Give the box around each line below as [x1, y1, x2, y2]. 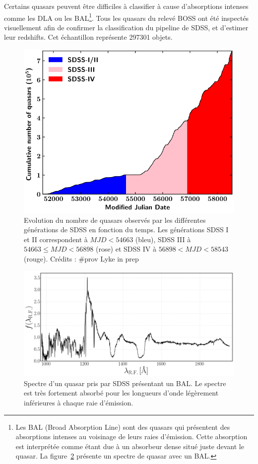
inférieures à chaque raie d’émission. [24, 398, 133, 407]
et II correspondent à [24, 234, 88, 244]
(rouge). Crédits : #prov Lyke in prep [24, 253, 139, 264]
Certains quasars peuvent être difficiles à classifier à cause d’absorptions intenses [4, 1, 249, 11]
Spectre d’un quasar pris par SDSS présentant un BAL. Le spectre [24, 378, 226, 388]
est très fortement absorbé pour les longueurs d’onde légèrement [24, 388, 219, 398]
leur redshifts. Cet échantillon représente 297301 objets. [4, 32, 173, 42]
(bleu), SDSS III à [135, 234, 191, 244]
